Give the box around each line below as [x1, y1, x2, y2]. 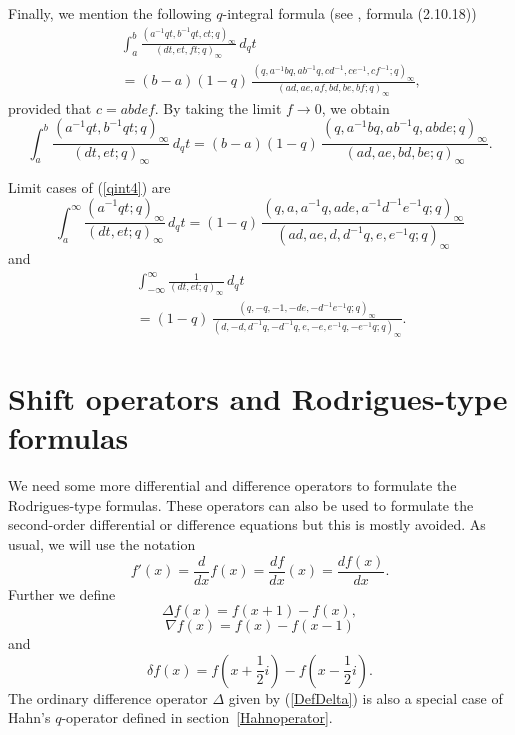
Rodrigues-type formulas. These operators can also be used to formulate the [8, 494, 474, 515]
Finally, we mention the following [8, 3, 212, 23]
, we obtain [321, 97, 390, 118]
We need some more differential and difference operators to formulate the [8, 475, 457, 496]
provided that [8, 97, 92, 118]
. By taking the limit [154, 97, 282, 118]
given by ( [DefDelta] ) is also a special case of [228, 687, 503, 708]
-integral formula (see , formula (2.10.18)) [222, 3, 477, 23]
